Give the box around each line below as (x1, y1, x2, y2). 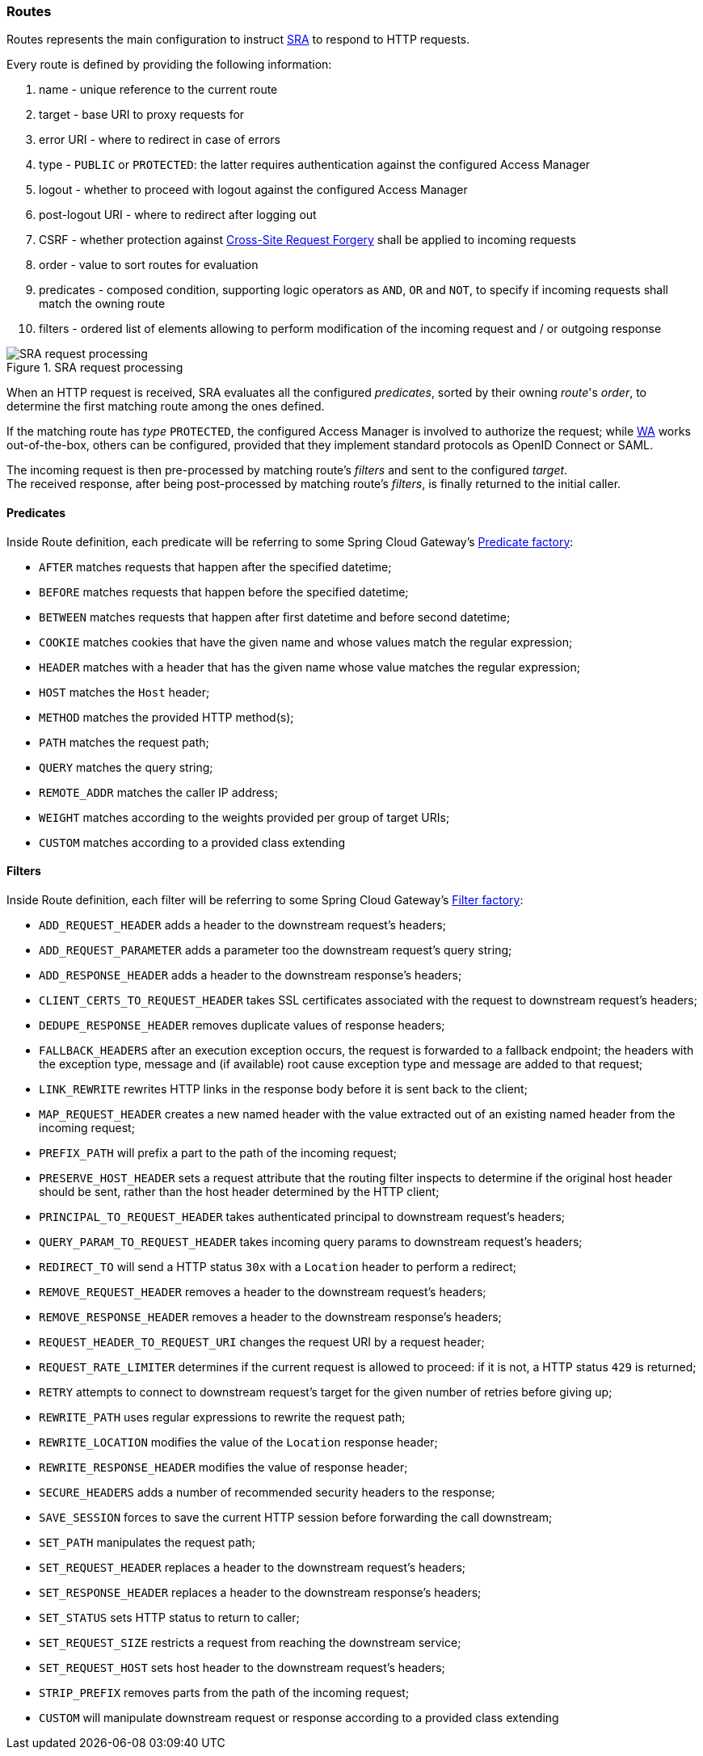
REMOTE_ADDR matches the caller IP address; (39, 785, 278, 799)
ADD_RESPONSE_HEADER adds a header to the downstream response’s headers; (39, 967, 462, 982)
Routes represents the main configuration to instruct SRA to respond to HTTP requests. (6, 32, 470, 47)
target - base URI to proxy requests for (39, 107, 245, 122)
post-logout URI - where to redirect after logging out (39, 208, 317, 222)
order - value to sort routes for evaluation (39, 258, 259, 272)
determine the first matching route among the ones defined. (6, 399, 325, 414)
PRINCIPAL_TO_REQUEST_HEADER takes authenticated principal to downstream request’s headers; (39, 1209, 566, 1223)
